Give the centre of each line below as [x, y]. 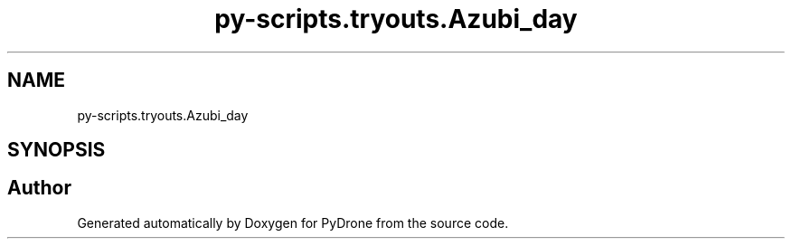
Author [39, 188]
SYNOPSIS [57, 150]
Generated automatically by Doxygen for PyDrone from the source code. [293, 222]
